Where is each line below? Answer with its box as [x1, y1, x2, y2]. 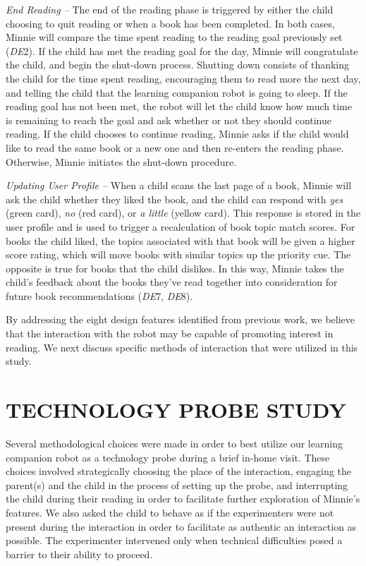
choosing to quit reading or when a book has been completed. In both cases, [6, 16, 335, 30]
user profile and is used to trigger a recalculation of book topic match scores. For [6, 219, 355, 234]
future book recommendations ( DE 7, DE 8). [6, 288, 193, 303]
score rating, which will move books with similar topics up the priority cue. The [6, 247, 351, 262]
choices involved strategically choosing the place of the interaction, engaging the [6, 464, 351, 478]
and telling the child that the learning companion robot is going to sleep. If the [6, 85, 348, 100]
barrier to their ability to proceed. [6, 546, 153, 561]
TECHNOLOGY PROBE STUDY [6, 395, 346, 424]
